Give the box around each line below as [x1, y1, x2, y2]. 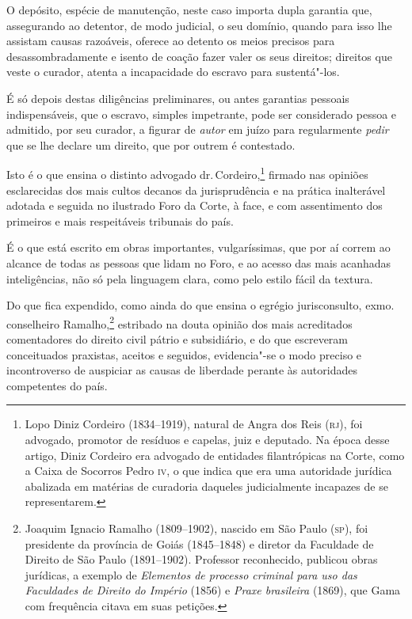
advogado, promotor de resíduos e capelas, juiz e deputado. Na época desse [25, 431, 390, 447]
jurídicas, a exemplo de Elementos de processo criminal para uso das [25, 566, 357, 583]
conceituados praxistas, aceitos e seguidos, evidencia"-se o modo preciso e [6, 346, 362, 363]
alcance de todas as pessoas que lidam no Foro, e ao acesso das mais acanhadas [6, 254, 391, 271]
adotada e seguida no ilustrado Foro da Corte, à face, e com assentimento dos [6, 197, 383, 214]
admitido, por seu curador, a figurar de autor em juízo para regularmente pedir [6, 121, 389, 138]
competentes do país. [6, 377, 108, 393]
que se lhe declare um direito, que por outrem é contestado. [6, 136, 296, 153]
